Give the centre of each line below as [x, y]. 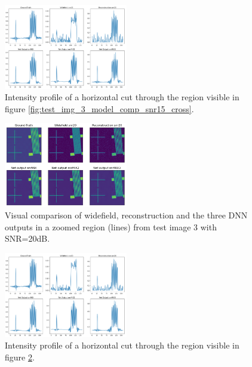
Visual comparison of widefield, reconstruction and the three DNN [126, 215]
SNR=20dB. [27, 238]
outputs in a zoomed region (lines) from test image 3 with [111, 226]
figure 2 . [20, 357]
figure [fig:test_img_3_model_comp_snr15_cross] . [99, 108]
